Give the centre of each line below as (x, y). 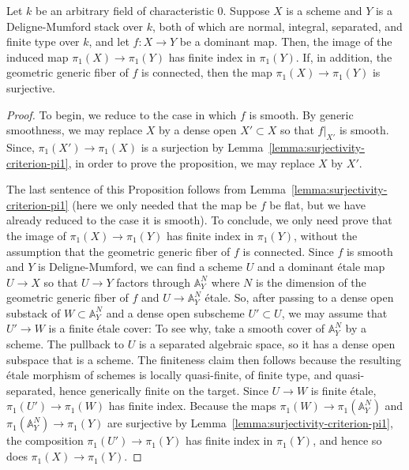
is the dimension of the (311, 282)
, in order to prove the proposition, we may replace (191, 162)
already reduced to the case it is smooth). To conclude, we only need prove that (199, 220)
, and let (109, 41)
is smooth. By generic (301, 114)
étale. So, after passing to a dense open (299, 297)
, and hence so (347, 440)
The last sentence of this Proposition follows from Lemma (146, 189)
